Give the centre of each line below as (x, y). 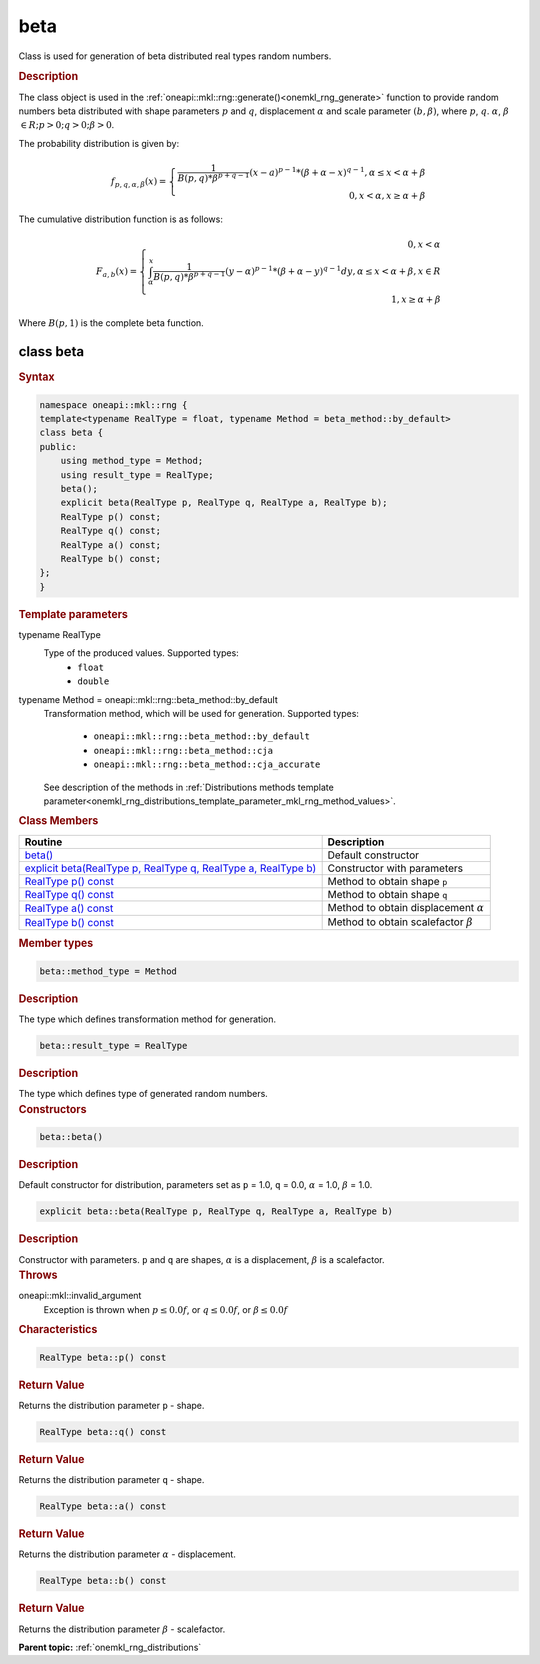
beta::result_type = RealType (113, 1046)
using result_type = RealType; (137, 474)
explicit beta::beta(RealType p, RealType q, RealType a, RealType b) (216, 1211)
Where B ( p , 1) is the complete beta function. (111, 323)
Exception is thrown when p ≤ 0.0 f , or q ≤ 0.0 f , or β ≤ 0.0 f (165, 1309)
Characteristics (58, 1330)
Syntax (36, 377)
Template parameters (73, 614)
